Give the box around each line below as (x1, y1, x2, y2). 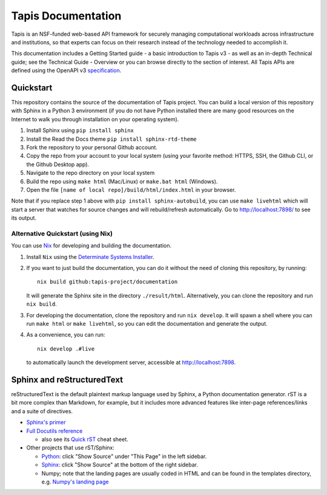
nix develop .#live (37, 345, 95, 352)
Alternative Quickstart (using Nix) (11, 229, 113, 238)
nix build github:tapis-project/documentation (37, 278, 178, 285)
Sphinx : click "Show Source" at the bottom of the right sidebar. (41, 461, 199, 468)
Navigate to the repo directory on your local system (26, 169, 155, 177)
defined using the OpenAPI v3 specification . (11, 67, 122, 74)
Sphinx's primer (26, 419, 66, 426)
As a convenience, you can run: (26, 331, 105, 338)
